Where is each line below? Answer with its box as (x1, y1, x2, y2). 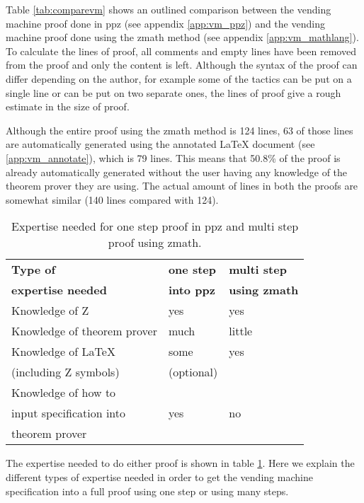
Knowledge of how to (11, 384, 116, 401)
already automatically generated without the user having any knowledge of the (6, 164, 348, 179)
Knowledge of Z (11, 302, 89, 319)
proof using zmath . (108, 234, 202, 251)
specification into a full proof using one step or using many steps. (6, 483, 289, 498)
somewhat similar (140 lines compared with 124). (6, 192, 219, 207)
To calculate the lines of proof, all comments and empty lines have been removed (6, 43, 356, 58)
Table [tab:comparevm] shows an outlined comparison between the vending (6, 2, 331, 16)
